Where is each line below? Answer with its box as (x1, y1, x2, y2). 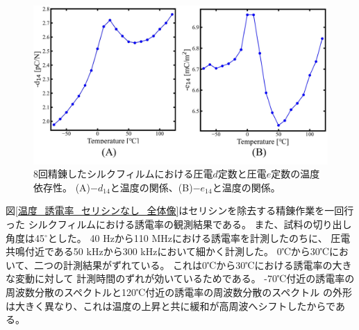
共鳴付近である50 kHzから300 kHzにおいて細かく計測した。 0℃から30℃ (6, 244, 330, 259)
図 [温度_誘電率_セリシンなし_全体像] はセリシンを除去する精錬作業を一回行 (6, 203, 354, 218)
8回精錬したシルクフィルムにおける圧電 (33, 166, 213, 181)
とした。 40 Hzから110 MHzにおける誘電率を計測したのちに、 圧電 (47, 230, 351, 245)
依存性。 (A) (33, 180, 91, 194)
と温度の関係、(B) (110, 180, 193, 194)
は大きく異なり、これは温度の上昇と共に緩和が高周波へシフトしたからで (6, 298, 335, 313)
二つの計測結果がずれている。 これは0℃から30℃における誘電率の (33, 257, 333, 272)
